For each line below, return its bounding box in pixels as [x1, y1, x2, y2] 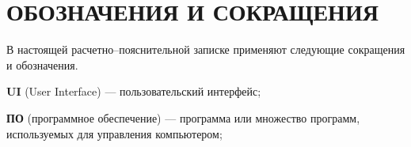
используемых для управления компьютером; [6, 125, 223, 141]
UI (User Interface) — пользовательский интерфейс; [6, 83, 261, 100]
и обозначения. [6, 56, 78, 73]
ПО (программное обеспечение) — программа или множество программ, [6, 109, 360, 126]
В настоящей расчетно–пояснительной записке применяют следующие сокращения [6, 41, 405, 58]
